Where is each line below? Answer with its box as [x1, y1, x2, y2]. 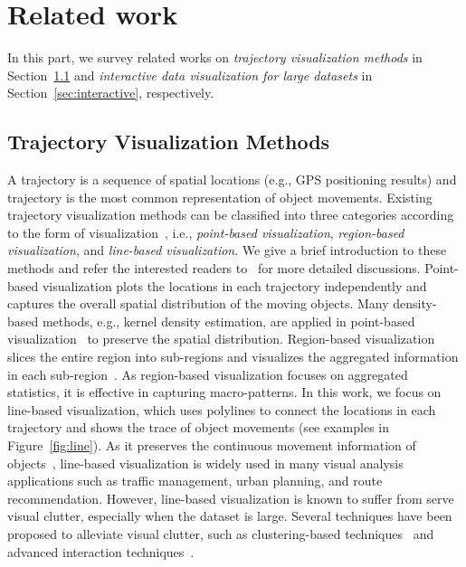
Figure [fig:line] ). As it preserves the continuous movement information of [7, 436, 416, 455]
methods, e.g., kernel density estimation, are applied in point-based [42, 311, 415, 330]
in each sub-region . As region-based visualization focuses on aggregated [7, 364, 408, 383]
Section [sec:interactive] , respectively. [7, 83, 214, 102]
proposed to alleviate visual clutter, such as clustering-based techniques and [7, 524, 434, 543]
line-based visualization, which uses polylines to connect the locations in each [7, 400, 436, 419]
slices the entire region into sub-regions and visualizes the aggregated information [7, 347, 459, 366]
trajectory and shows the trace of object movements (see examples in [7, 418, 389, 437]
